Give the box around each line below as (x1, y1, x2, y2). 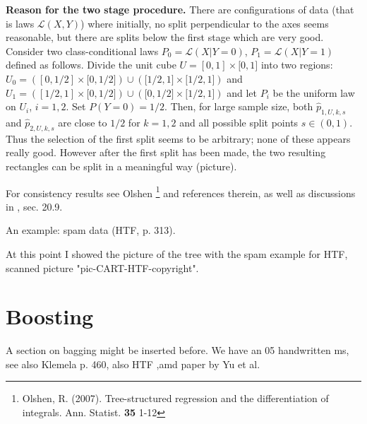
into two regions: (260, 57, 333, 72)
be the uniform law (272, 85, 355, 100)
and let (227, 85, 258, 100)
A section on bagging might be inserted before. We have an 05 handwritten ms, (6, 343, 349, 358)
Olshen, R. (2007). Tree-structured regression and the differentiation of (22, 391, 329, 406)
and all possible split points (179, 114, 299, 129)
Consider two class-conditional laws (6, 43, 159, 58)
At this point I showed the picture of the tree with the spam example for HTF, (6, 246, 348, 261)
